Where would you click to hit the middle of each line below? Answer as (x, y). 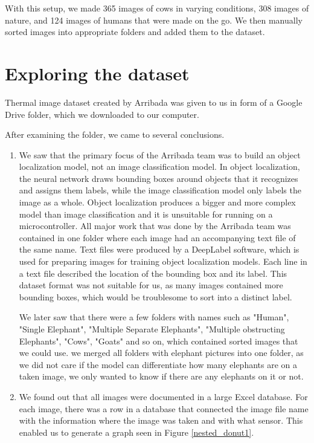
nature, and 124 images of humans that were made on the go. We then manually (154, 20)
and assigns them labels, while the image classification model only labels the (160, 190)
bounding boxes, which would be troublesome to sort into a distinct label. (155, 296)
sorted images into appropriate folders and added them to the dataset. (135, 32)
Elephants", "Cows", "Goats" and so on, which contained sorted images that (159, 341)
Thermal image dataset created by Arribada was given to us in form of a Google (154, 102)
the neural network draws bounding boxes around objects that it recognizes (159, 178)
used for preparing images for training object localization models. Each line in (163, 261)
